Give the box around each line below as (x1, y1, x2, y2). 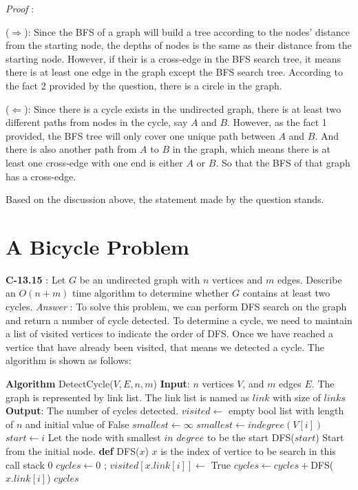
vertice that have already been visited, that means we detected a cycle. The (6, 339, 324, 354)
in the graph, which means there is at (172, 142, 330, 156)
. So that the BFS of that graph (215, 155, 350, 169)
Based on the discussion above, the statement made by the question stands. (6, 192, 324, 206)
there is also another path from (6, 142, 137, 156)
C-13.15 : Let (6, 272, 66, 286)
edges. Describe (277, 272, 342, 286)
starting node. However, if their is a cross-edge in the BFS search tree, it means (6, 51, 341, 65)
